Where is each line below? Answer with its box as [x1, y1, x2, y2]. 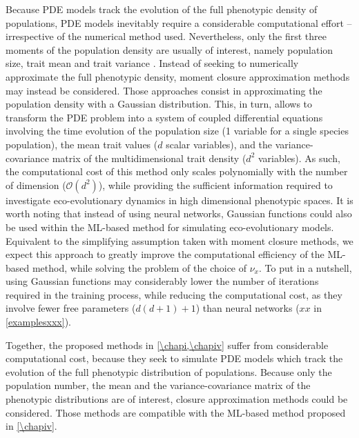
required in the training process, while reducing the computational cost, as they [6, 287, 342, 301]
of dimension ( [6, 177, 66, 192]
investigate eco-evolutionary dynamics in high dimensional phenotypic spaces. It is [6, 192, 353, 207]
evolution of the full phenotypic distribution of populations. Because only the [6, 364, 332, 379]
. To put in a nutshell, [259, 260, 352, 275]
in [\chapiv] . [6, 419, 57, 433]
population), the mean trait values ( [6, 137, 158, 151]
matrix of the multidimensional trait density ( [52, 150, 246, 165]
